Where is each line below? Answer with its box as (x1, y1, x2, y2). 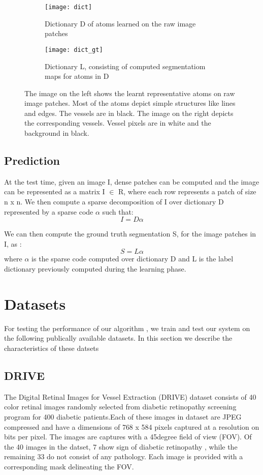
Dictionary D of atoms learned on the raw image (45, 18, 196, 28)
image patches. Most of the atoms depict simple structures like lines (24, 98, 236, 108)
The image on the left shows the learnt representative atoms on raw (24, 87, 235, 98)
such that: (102, 206, 134, 217)
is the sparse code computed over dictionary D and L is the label (31, 253, 234, 264)
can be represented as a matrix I (4, 186, 105, 197)
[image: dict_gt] (45, 46, 103, 53)
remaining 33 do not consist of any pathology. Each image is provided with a (4, 451, 243, 462)
